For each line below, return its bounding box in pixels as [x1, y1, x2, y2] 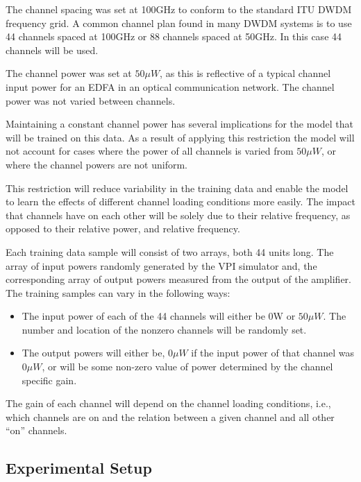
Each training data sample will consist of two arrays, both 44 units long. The [6, 244, 334, 259]
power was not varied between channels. [6, 93, 176, 107]
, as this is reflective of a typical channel [160, 66, 331, 80]
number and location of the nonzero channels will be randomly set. [22, 322, 307, 336]
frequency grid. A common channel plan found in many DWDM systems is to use [6, 15, 352, 30]
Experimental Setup [6, 457, 152, 479]
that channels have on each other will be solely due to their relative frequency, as [6, 207, 351, 222]
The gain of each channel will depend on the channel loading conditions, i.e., [6, 396, 331, 411]
